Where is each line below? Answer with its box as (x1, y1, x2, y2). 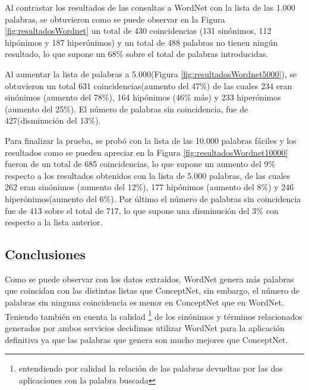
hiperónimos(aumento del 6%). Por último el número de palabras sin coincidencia (5, 192, 301, 205)
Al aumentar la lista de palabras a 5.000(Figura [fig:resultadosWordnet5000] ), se (5, 67, 297, 80)
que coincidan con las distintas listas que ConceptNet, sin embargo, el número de (5, 284, 299, 297)
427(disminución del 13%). (5, 114, 101, 127)
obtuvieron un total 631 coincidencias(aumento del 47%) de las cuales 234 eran (5, 79, 292, 92)
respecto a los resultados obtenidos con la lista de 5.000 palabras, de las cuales (5, 169, 291, 181)
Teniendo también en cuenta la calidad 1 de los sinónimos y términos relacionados (5, 308, 302, 322)
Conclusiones (5, 245, 86, 263)
